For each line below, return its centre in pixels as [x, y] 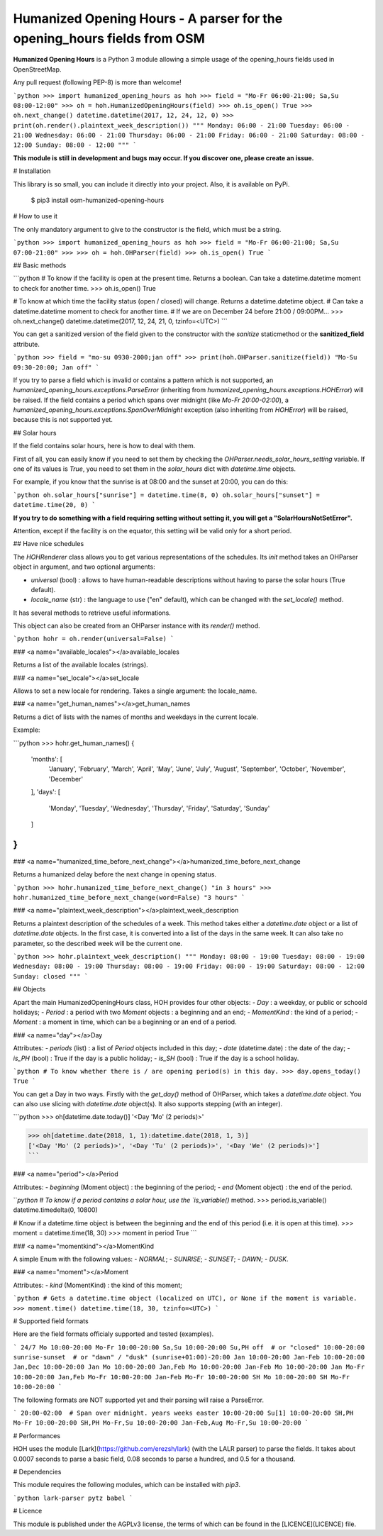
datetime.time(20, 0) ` [54, 505]
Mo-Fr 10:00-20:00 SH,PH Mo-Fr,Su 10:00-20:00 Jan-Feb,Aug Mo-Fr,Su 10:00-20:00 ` [161, 1423]
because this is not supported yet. [63, 420]
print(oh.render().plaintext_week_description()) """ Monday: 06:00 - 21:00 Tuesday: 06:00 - [182, 125]
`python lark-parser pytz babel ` [73, 1498]
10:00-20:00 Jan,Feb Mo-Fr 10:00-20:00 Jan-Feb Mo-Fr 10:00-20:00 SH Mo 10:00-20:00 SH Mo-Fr [182, 1377]
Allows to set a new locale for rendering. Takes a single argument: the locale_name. [135, 691]
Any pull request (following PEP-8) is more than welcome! [97, 82]
